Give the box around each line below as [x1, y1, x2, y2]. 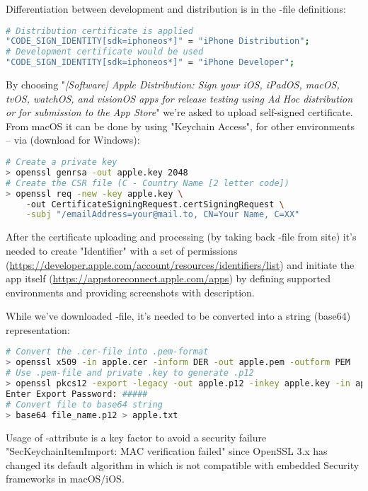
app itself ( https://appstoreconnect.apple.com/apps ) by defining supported [6, 271, 331, 286]
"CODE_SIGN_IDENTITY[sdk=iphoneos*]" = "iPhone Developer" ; [6, 57, 295, 68]
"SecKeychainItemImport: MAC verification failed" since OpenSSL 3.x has [6, 444, 328, 458]
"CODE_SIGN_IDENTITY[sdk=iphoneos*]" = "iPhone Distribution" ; [6, 36, 310, 47]
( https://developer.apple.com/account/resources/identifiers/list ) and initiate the [6, 257, 355, 272]
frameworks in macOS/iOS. [6, 471, 125, 486]
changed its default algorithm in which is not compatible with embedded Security [6, 457, 360, 472]
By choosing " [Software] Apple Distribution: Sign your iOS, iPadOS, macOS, [6, 77, 340, 92]
